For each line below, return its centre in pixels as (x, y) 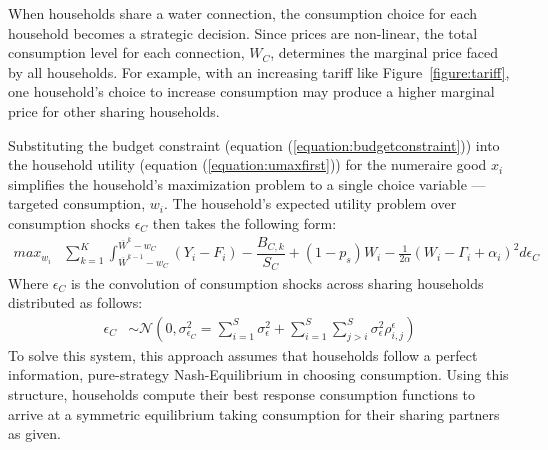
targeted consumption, (77, 203)
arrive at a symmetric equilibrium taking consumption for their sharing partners (254, 413)
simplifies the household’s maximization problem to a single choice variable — (247, 183)
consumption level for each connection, (126, 52)
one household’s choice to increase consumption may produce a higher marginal (251, 91)
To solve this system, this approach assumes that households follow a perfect (243, 354)
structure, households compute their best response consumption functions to (242, 393)
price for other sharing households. (114, 110)
